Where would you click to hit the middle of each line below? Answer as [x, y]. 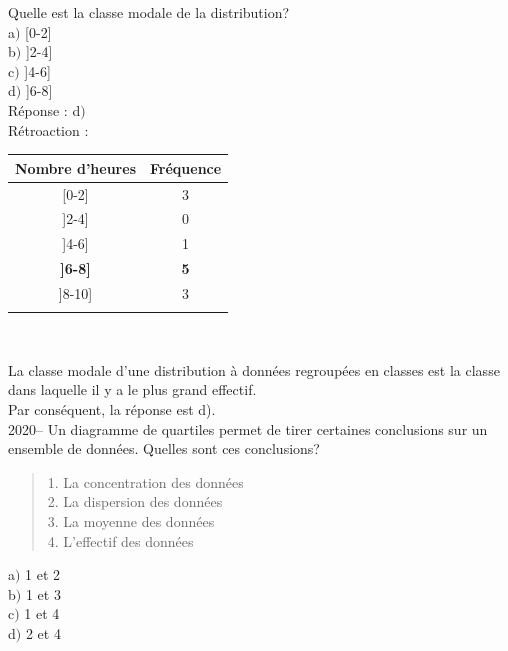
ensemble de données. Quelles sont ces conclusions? [164, 448]
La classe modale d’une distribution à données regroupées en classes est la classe [254, 369]
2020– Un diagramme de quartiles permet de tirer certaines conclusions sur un [248, 428]
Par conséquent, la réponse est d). [112, 409]
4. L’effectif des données [120, 540]
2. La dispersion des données [135, 501]
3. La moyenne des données [131, 520]
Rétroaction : [48, 129]
